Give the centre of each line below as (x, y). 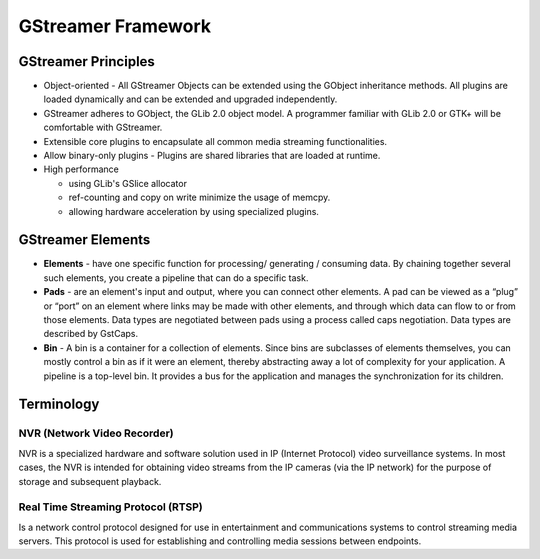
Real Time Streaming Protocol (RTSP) (111, 507)
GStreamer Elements (84, 240)
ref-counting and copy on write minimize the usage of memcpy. (199, 197)
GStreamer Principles (86, 61)
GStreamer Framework (115, 26)
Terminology (59, 404)
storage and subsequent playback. (90, 481)
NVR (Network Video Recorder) (96, 433)
